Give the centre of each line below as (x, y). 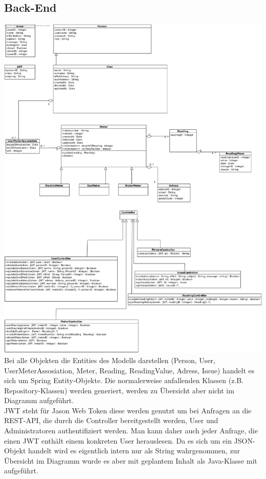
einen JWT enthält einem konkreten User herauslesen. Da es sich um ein (118, 440)
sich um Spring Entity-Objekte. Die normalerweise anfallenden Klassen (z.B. (124, 380)
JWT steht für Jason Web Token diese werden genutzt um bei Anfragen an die (128, 410)
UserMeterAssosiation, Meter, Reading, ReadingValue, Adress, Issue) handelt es (129, 370)
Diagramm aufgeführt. (39, 400)
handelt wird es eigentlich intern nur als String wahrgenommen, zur (134, 451)
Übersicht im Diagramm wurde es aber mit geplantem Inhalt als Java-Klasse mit (131, 460)
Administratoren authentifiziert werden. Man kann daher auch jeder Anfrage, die (131, 431)
